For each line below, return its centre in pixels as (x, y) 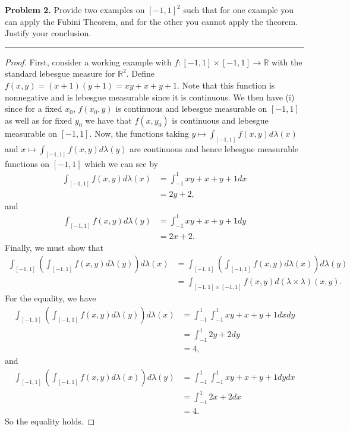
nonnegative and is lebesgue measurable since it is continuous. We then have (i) (150, 97)
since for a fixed (34, 108)
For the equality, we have (51, 298)
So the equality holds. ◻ (50, 421)
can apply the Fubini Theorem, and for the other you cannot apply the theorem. (152, 21)
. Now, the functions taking (139, 133)
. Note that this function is (226, 85)
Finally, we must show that (54, 247)
